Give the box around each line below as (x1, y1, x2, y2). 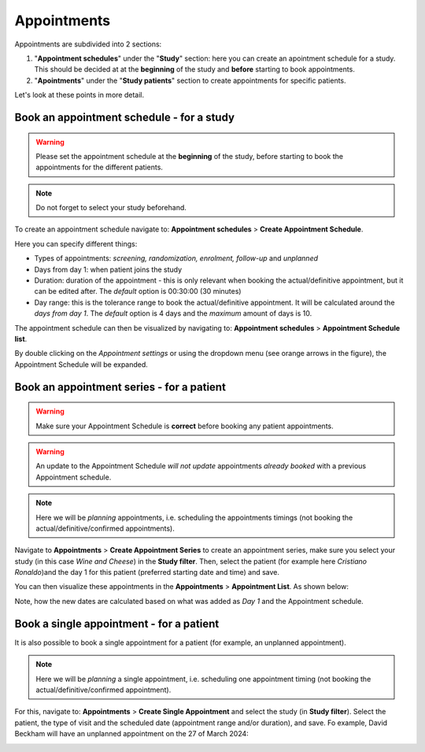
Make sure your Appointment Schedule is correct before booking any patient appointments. (35, 421, 334, 431)
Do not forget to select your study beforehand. (35, 203, 187, 213)
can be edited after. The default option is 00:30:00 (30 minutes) (34, 287, 242, 296)
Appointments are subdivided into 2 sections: (14, 39, 162, 49)
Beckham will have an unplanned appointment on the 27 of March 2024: (14, 729, 249, 739)
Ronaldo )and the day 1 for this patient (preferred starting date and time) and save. (14, 568, 279, 577)
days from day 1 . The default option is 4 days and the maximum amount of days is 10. (34, 309, 312, 318)
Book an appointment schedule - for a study (14, 110, 235, 124)
